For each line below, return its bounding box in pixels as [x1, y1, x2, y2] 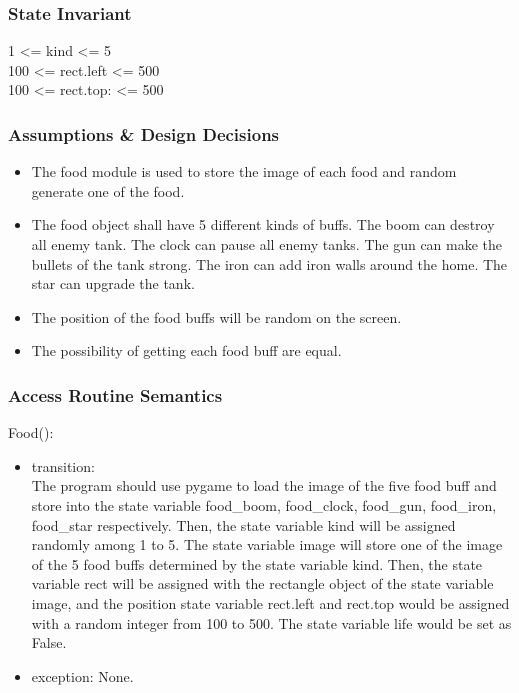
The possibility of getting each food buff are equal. [31, 340, 342, 361]
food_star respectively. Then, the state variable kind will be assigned [31, 514, 456, 535]
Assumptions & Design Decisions [8, 121, 280, 146]
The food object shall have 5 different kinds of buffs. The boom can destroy [31, 214, 495, 235]
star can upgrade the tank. [31, 273, 195, 294]
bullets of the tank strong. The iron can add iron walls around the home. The [31, 253, 508, 274]
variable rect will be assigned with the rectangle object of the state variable [31, 573, 494, 594]
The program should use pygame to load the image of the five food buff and [31, 475, 497, 496]
